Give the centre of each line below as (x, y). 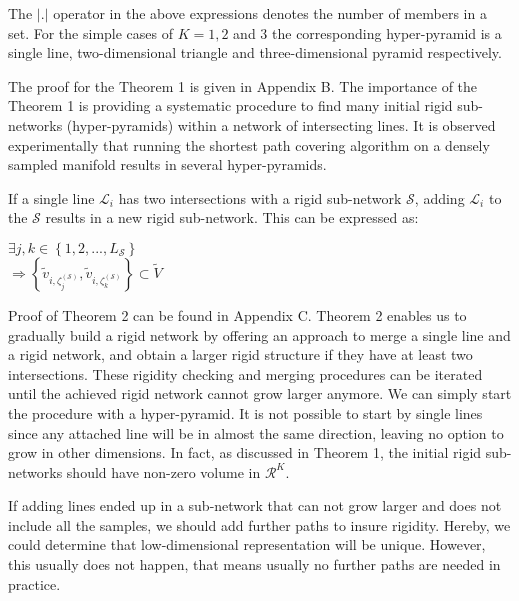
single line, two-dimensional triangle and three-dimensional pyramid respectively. (255, 52)
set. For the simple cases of (91, 32)
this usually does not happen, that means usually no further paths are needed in (254, 564)
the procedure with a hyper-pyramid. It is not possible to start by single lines (245, 412)
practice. (34, 583)
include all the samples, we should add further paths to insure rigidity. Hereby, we (259, 524)
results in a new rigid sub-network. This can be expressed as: (232, 217)
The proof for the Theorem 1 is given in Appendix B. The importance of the (243, 85)
